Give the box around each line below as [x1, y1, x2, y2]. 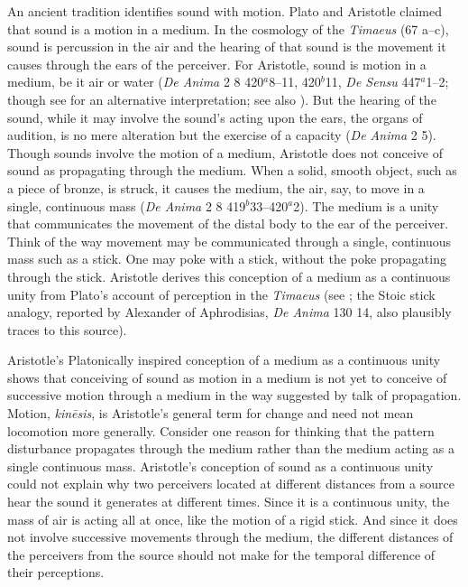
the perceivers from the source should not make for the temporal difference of [7, 545, 436, 564]
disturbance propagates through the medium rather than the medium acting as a [7, 439, 454, 458]
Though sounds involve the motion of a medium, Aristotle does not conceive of [7, 143, 443, 162]
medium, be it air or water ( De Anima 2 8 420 [7, 72, 264, 91]
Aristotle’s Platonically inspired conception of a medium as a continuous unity [7, 350, 441, 369]
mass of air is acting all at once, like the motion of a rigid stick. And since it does [7, 509, 458, 528]
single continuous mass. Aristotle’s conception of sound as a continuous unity [7, 456, 434, 475]
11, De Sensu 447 [325, 72, 421, 91]
